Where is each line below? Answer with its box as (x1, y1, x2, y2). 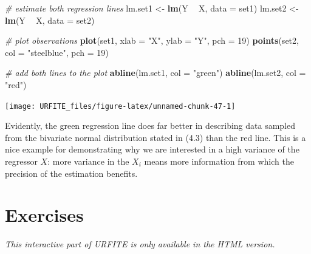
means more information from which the (144, 155, 294, 167)
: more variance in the (47, 155, 129, 167)
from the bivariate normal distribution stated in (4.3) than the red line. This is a (5, 131, 306, 143)
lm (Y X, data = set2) (5, 13, 95, 26)
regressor (5, 155, 38, 167)
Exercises (5, 202, 84, 227)
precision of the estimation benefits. (5, 166, 138, 179)
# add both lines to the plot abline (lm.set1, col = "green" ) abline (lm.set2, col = (5, 66, 306, 79)
